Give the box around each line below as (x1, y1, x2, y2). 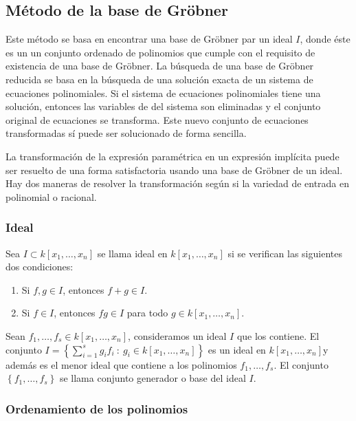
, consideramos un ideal (128, 328, 227, 343)
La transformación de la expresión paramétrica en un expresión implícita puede (5, 149, 340, 163)
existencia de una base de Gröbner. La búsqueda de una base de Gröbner (5, 58, 314, 73)
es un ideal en (208, 342, 266, 356)
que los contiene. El (236, 328, 320, 343)
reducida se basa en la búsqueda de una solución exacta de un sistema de (5, 72, 313, 86)
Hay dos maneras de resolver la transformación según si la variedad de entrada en (5, 176, 350, 191)
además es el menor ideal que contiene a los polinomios (5, 357, 237, 371)
